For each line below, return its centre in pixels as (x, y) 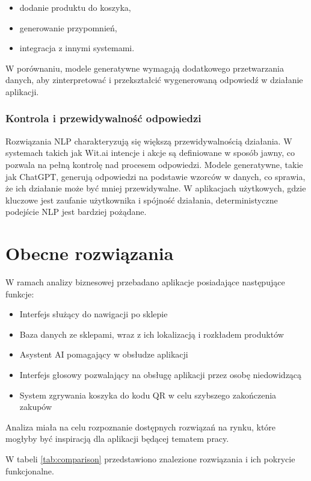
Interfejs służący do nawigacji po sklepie (94, 314)
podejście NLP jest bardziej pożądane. (76, 212)
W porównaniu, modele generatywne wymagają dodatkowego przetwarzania (145, 68)
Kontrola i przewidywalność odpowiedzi (103, 118)
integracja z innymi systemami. (77, 48)
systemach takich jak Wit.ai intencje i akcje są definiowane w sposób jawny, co (150, 153)
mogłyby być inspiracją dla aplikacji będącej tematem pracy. (117, 439)
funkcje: (20, 293)
